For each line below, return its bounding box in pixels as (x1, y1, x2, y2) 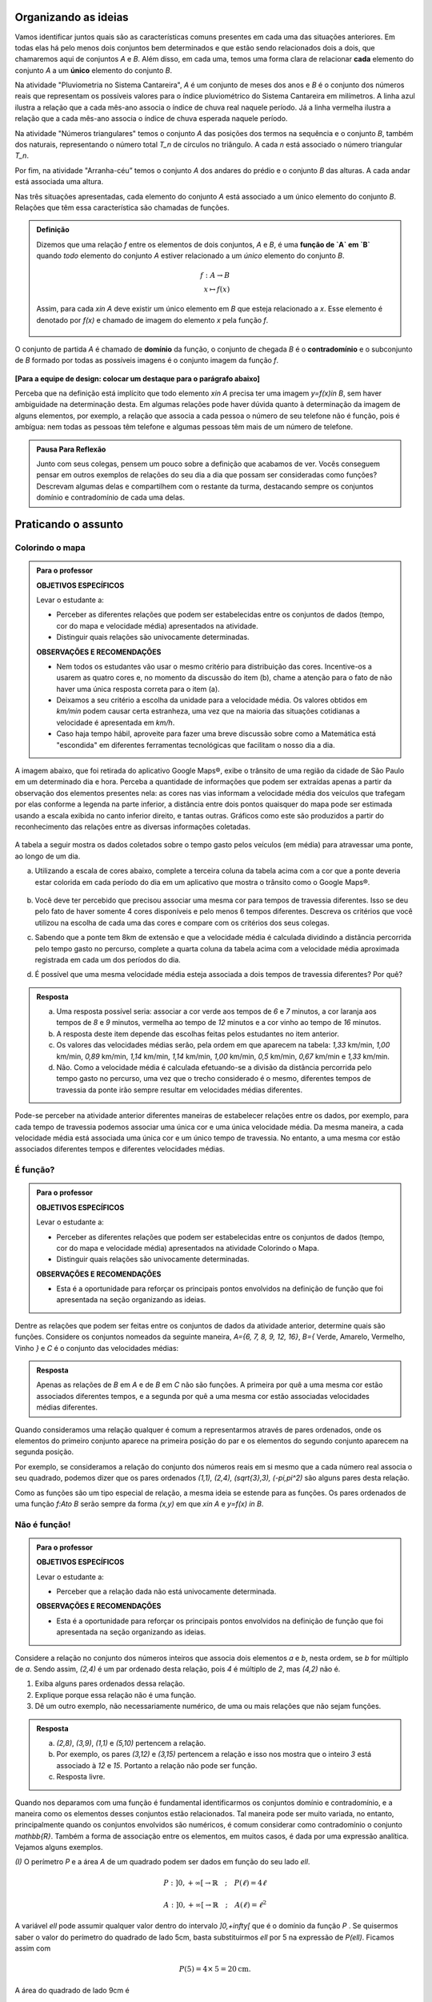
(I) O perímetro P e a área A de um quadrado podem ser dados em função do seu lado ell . (14, 1857, 310, 1867)
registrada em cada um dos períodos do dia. (34, 955, 182, 964)
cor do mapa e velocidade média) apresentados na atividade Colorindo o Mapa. (56, 1243, 319, 1252)
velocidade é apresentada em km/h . (56, 718, 175, 727)
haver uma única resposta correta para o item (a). (56, 684, 220, 693)
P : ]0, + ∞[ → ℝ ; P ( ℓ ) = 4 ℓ (162, 1878, 267, 1887)
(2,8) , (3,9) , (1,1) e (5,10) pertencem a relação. (56, 1738, 206, 1747)
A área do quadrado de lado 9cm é (14, 1985, 130, 1995)
